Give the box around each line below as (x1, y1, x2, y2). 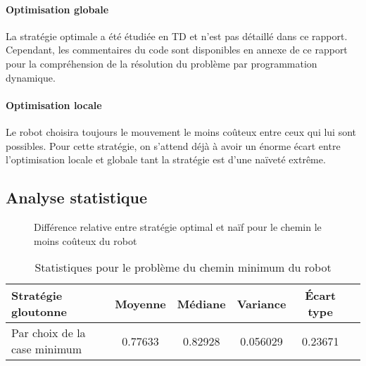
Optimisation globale (6, 1, 109, 16)
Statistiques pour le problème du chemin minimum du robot (34, 259, 332, 276)
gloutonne (11, 303, 67, 320)
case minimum (11, 341, 82, 358)
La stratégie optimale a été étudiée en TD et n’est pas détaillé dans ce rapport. (6, 28, 348, 43)
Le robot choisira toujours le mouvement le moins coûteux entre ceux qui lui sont (6, 124, 357, 139)
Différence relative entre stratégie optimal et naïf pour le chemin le (34, 219, 322, 234)
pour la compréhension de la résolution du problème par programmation (6, 56, 317, 70)
